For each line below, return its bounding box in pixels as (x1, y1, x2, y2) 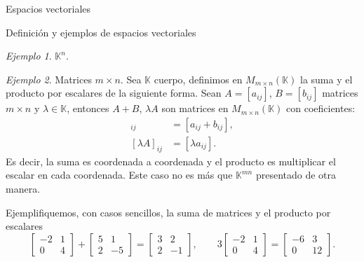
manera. (6, 181, 41, 196)
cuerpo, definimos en (154, 71, 243, 86)
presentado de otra (255, 167, 337, 182)
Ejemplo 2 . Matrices (6, 71, 92, 86)
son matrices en (161, 101, 229, 116)
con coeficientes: (286, 101, 356, 116)
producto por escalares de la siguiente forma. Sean (6, 85, 222, 100)
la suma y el (300, 71, 353, 86)
